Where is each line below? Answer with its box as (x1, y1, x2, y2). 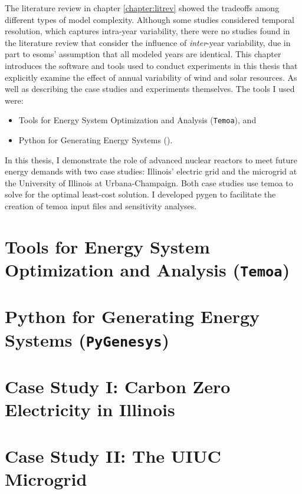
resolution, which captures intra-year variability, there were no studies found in (5, 25, 290, 37)
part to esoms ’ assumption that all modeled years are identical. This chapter (5, 48, 281, 60)
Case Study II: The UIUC (5, 443, 221, 467)
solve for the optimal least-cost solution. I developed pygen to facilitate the (5, 188, 276, 200)
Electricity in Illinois (5, 397, 175, 421)
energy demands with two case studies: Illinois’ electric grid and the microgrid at (5, 165, 297, 177)
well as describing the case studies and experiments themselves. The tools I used (5, 83, 295, 95)
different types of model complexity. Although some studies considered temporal (5, 13, 294, 25)
